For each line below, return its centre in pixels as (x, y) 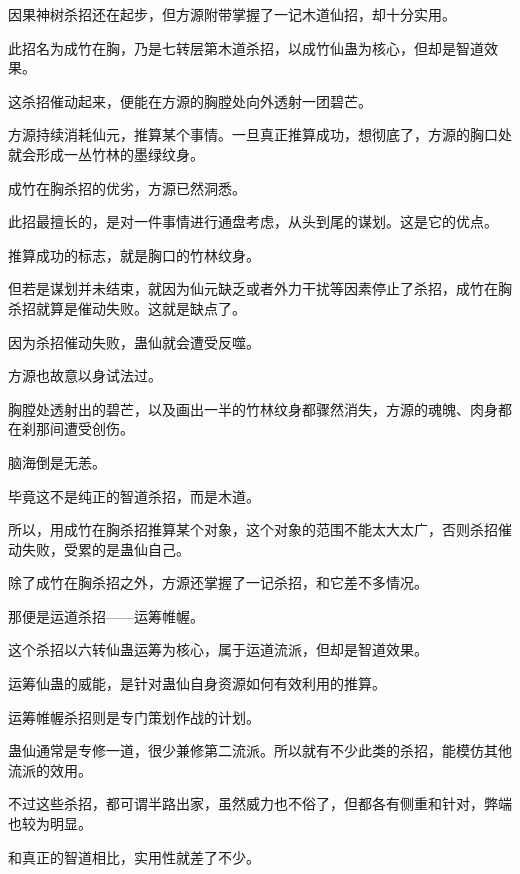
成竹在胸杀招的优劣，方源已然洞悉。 (127, 187)
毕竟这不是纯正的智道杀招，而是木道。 (134, 495)
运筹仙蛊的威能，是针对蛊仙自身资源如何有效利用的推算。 (197, 683)
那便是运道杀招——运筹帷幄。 (106, 615)
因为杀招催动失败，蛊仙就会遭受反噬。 (134, 341)
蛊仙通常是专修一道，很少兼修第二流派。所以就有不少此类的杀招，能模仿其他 (260, 750)
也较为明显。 (50, 823)
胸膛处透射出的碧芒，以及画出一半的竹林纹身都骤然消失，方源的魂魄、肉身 (253, 408)
